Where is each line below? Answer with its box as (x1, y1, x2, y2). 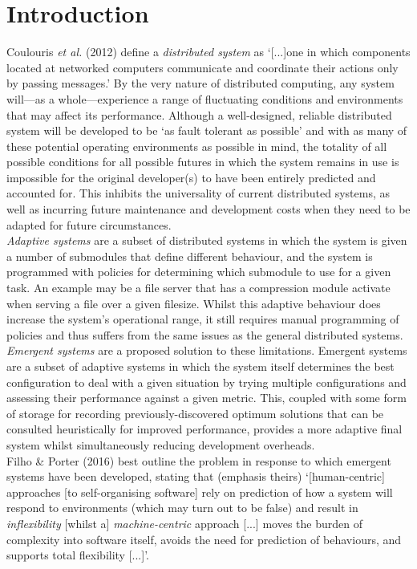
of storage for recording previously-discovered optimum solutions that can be (6, 404, 384, 421)
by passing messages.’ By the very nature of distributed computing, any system (6, 75, 395, 91)
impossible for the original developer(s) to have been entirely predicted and (6, 169, 376, 185)
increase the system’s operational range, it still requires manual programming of (6, 311, 399, 327)
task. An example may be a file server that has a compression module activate (6, 279, 391, 296)
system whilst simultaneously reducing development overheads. (6, 436, 315, 453)
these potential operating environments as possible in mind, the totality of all (6, 137, 387, 154)
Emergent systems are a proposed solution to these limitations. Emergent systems (6, 342, 407, 359)
